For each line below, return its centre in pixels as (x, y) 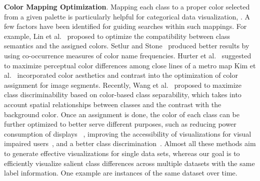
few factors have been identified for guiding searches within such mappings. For (125, 26)
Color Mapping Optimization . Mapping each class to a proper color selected (127, 6)
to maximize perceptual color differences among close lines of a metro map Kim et (130, 65)
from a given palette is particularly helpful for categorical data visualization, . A (127, 16)
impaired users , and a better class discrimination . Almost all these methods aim (130, 143)
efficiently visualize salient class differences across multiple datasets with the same (129, 163)
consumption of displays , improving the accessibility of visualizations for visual (128, 133)
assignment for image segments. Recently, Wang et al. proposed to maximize (123, 85)
